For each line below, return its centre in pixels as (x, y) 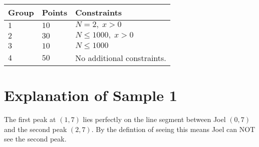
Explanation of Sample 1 (91, 95)
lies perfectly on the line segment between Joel (154, 119)
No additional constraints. (121, 58)
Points (55, 12)
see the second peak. (35, 139)
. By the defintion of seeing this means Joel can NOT (173, 129)
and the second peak (36, 129)
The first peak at (30, 119)
